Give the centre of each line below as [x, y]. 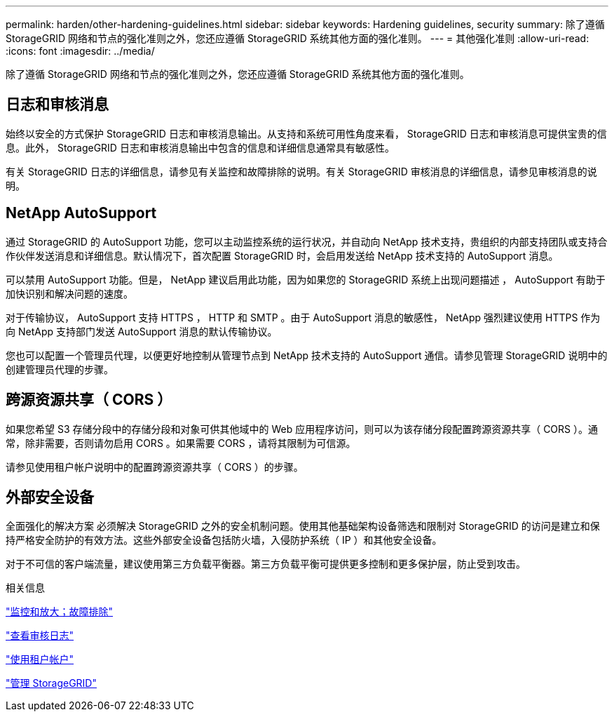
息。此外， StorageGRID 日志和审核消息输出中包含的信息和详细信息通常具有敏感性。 [200, 147]
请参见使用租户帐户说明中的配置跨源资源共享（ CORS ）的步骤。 [155, 467]
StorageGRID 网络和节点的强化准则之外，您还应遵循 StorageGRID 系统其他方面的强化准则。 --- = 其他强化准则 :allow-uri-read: [298, 38]
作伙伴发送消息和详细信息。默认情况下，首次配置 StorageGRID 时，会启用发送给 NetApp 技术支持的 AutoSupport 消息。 [282, 255]
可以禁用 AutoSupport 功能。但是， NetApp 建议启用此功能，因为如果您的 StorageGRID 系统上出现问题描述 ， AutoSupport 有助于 [306, 279]
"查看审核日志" [40, 636]
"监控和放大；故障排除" [60, 612]
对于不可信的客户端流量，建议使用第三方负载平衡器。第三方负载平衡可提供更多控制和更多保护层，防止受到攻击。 [266, 564]
